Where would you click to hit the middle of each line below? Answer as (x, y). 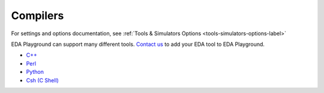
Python (35, 72)
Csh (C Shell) (43, 80)
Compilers (37, 15)
